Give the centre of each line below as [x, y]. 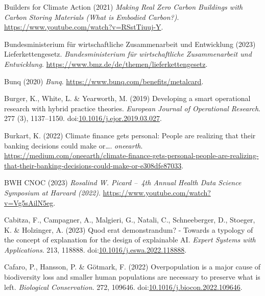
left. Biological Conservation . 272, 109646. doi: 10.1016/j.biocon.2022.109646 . [123, 287]
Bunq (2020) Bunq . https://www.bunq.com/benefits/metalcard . [104, 81]
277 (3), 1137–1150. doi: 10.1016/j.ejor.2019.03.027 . [83, 118]
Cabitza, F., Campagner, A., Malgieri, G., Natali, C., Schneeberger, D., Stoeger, [130, 220]
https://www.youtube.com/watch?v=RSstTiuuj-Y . [84, 27]
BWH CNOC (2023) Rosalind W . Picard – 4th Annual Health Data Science [123, 182]
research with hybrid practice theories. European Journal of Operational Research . [132, 108]
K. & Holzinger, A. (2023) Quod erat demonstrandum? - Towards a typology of [129, 229]
